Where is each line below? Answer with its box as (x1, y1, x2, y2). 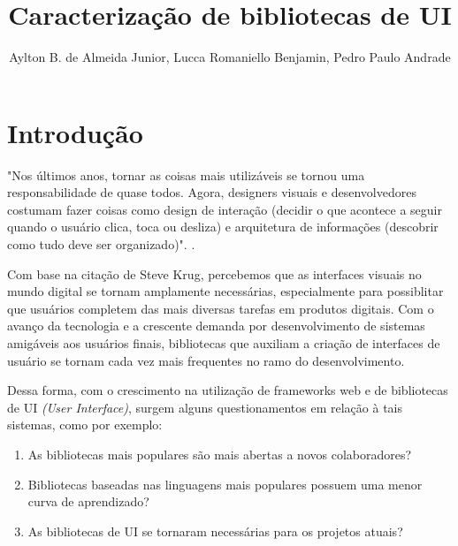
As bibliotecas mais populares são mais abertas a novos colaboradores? (27, 444, 412, 463)
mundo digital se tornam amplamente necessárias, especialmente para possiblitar (7, 282, 444, 300)
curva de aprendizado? (27, 492, 149, 511)
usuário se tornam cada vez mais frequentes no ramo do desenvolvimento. (7, 351, 405, 369)
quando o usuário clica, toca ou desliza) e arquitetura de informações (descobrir (7, 217, 439, 236)
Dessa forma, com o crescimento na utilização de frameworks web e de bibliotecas (7, 381, 448, 399)
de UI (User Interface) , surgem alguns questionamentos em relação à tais (7, 398, 402, 416)
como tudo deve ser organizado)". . (7, 235, 195, 254)
